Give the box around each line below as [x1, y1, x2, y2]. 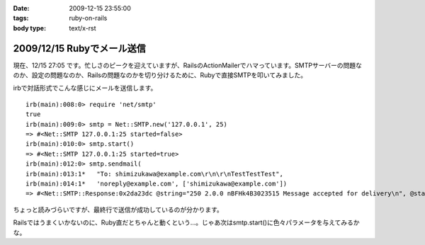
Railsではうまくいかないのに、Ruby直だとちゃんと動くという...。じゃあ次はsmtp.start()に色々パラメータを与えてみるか [13, 218, 361, 227]
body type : [13, 23, 46, 32]
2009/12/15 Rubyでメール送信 [13, 42, 147, 55]
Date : [13, 4, 30, 12]
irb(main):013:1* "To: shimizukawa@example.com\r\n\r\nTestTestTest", [25, 170, 283, 178]
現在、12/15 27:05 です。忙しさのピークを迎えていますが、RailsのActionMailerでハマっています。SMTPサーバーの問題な [13, 61, 363, 69]
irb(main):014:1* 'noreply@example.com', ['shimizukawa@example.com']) [25, 179, 288, 188]
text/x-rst [69, 23, 96, 32]
